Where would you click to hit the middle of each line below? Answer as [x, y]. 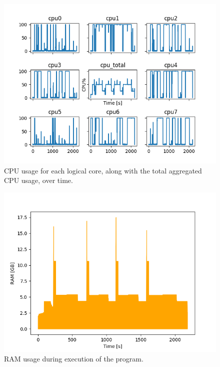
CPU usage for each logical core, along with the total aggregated [103, 170]
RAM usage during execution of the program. [74, 359]
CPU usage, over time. [38, 180]
